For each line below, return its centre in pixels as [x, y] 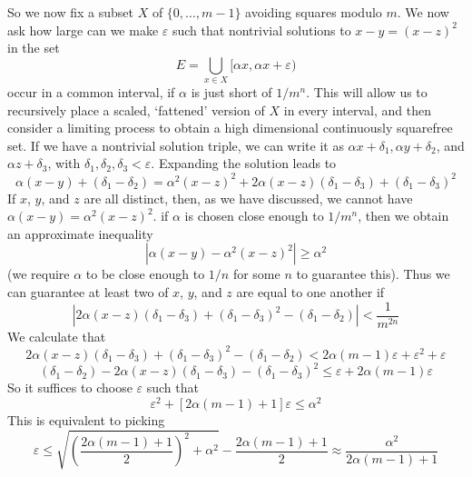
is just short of [231, 92]
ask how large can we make [83, 30]
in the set [34, 48]
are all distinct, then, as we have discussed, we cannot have [248, 198]
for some [256, 274]
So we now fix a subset [70, 12]
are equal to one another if [310, 291]
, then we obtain [403, 216]
